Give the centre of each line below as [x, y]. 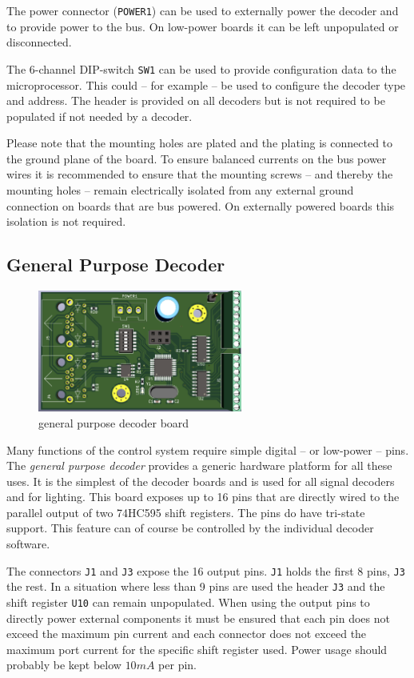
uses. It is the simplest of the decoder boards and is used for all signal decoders [201, 481]
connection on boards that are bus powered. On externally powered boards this [201, 205]
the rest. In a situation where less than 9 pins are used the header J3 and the [196, 586]
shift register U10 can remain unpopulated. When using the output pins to [188, 602]
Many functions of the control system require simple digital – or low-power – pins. [208, 449]
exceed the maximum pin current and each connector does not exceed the [187, 634]
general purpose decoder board [114, 422]
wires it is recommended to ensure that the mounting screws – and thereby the [200, 174]
